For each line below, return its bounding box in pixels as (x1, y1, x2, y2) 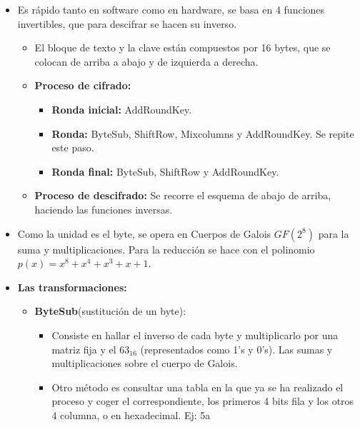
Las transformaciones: (17, 279, 127, 294)
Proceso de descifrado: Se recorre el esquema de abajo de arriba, (34, 188, 331, 203)
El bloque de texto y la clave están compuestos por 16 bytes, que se (34, 40, 331, 55)
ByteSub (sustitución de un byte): (34, 303, 186, 318)
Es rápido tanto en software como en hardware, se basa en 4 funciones (17, 2, 325, 16)
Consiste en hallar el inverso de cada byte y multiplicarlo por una (51, 327, 339, 342)
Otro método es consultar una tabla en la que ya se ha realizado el (51, 379, 344, 394)
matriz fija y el (51, 341, 116, 356)
